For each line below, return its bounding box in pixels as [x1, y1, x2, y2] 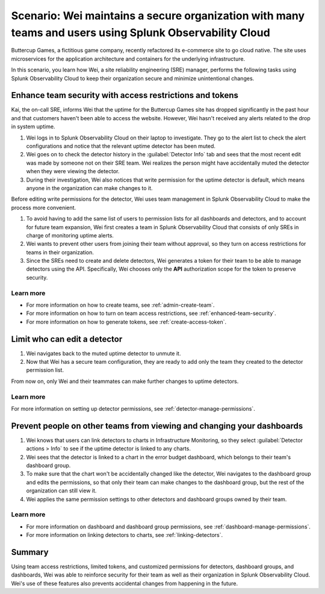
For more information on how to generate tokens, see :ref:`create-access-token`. [26, 318, 227, 325]
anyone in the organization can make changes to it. [26, 184, 153, 192]
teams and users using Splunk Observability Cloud [11, 26, 270, 39]
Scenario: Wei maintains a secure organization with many [11, 9, 305, 22]
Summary [11, 547, 49, 557]
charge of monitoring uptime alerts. [26, 231, 114, 239]
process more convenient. [11, 204, 76, 211]
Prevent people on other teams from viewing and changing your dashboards [11, 421, 303, 431]
